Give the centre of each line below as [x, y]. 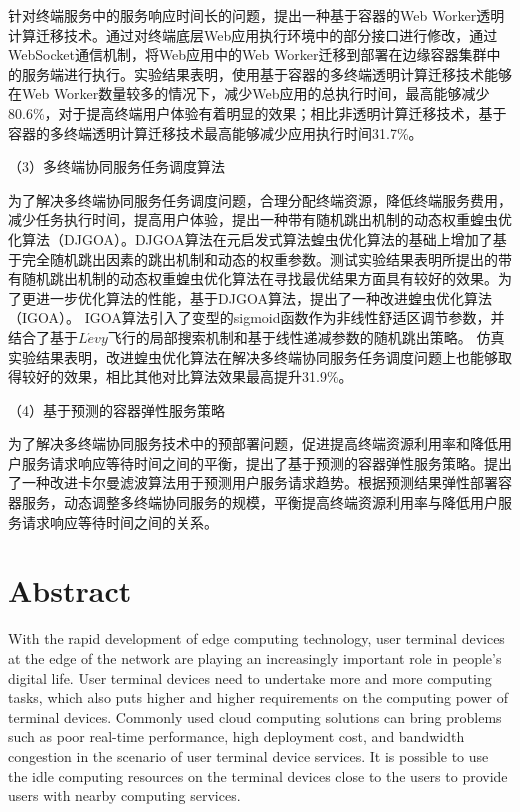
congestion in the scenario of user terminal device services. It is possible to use [248, 755]
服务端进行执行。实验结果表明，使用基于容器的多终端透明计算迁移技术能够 [266, 73]
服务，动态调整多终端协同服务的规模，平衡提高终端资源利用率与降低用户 [259, 502]
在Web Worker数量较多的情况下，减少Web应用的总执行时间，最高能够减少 [249, 93]
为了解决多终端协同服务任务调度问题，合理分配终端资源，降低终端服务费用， [260, 199]
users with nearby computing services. [124, 795]
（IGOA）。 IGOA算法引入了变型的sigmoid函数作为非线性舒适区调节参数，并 [256, 317]
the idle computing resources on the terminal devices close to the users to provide [258, 775]
